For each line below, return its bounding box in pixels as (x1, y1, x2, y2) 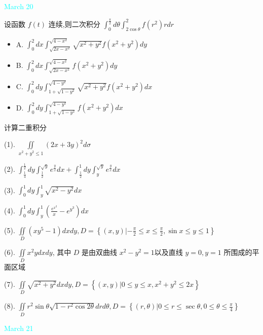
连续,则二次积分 (48, 18, 100, 29)
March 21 (4, 322, 33, 333)
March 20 (4, 1, 33, 11)
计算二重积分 (4, 122, 47, 132)
